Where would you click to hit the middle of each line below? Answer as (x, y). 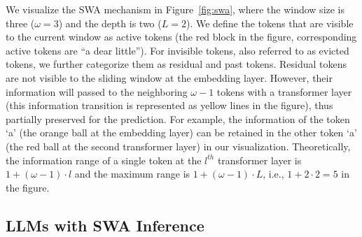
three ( (20, 23)
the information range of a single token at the (104, 160)
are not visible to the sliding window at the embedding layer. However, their (169, 77)
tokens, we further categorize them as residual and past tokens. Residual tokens (176, 64)
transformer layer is (259, 160)
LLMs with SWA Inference (105, 225)
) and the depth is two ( (110, 23)
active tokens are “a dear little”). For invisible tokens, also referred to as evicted (177, 50)
